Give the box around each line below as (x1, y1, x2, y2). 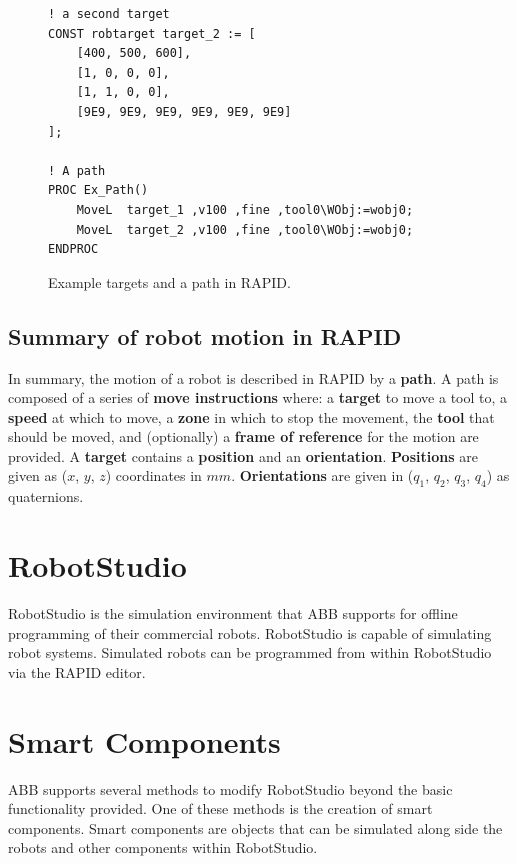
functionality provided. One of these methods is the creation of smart (8, 798, 433, 819)
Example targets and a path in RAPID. (48, 271, 291, 292)
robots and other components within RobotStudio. (8, 837, 318, 858)
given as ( (8, 465, 68, 486)
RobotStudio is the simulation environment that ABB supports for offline (8, 603, 458, 623)
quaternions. (8, 486, 84, 507)
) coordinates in (105, 465, 202, 486)
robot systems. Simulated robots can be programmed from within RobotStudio (8, 642, 492, 663)
